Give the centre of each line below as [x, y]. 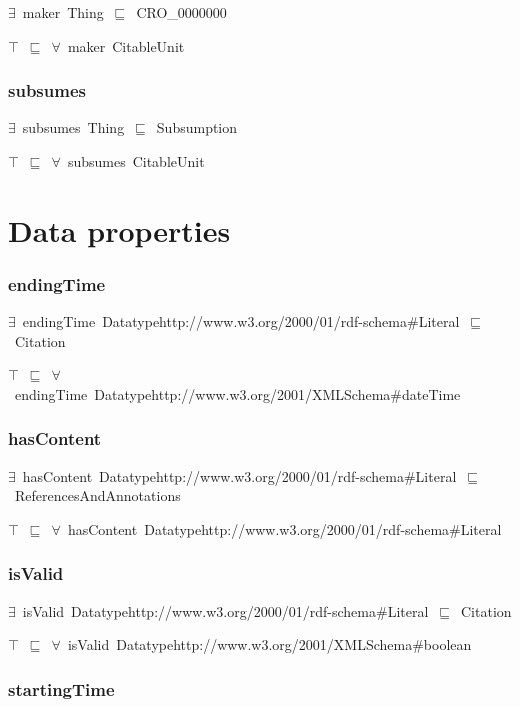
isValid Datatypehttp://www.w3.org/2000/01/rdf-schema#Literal [225, 610]
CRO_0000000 [181, 12]
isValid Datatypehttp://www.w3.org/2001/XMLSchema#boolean [269, 644]
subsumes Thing [73, 127]
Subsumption [197, 127]
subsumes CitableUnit [136, 161]
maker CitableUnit [126, 45]
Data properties [119, 229]
